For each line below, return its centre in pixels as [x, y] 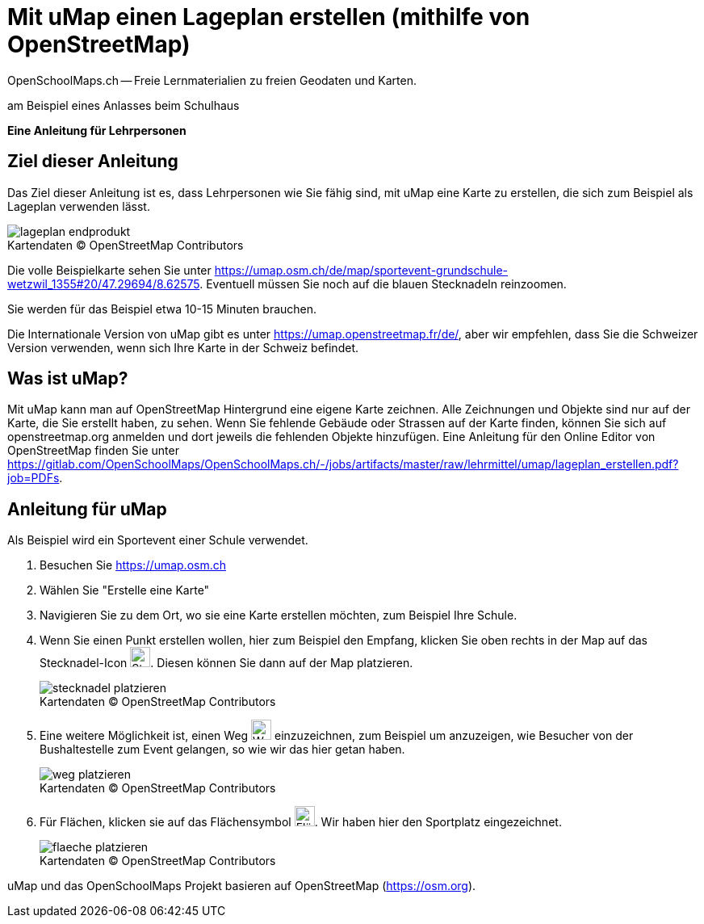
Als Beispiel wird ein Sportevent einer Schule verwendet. [158, 540]
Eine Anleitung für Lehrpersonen [97, 130]
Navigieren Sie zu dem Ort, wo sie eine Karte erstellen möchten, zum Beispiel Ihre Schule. [279, 615]
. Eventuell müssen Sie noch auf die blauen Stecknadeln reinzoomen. [383, 283]
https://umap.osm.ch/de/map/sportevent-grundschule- [361, 270]
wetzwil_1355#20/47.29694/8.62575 [104, 283]
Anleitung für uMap [87, 509]
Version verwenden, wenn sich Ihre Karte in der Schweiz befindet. [183, 347]
